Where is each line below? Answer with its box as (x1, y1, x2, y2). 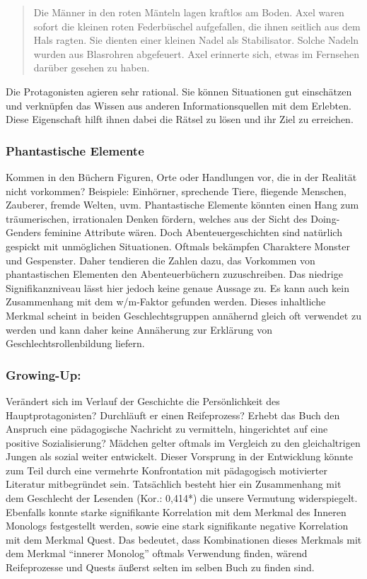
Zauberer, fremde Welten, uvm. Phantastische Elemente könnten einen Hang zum (6, 197, 359, 212)
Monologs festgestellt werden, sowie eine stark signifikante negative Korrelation (6, 518, 349, 533)
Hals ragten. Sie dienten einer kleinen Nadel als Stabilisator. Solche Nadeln (33, 33, 359, 47)
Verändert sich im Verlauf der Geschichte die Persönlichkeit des (6, 393, 280, 408)
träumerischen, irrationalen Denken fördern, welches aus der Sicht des (6, 211, 308, 226)
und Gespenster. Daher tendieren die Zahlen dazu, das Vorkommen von (6, 252, 315, 267)
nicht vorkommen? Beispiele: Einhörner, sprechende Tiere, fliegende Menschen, (6, 183, 346, 198)
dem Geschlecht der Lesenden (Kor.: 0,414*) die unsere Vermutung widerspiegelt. (6, 491, 358, 505)
